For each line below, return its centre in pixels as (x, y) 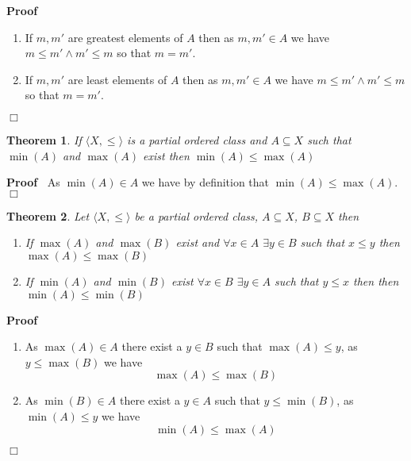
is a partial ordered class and (197, 139)
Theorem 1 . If (44, 139)
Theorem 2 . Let (48, 215)
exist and (198, 242)
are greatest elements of (125, 37)
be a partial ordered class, (196, 215)
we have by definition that (205, 182)
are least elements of (117, 79)
